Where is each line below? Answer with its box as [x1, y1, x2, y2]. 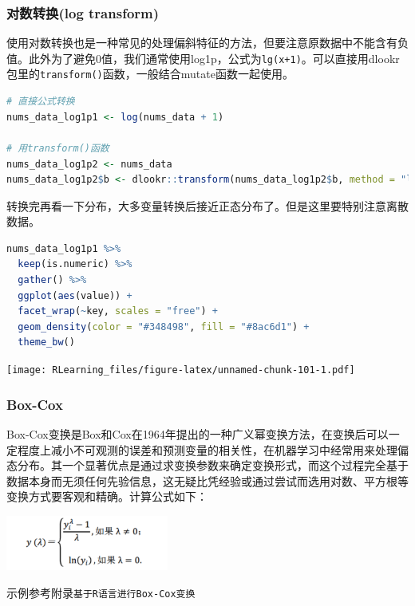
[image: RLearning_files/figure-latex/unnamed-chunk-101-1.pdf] [6, 364, 355, 376]
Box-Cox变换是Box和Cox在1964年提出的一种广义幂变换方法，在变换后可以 [6, 425, 389, 442]
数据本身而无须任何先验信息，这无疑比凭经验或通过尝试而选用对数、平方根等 [6, 472, 409, 489]
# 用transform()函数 [6, 142, 109, 154]
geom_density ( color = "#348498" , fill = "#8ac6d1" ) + [18, 321, 310, 333]
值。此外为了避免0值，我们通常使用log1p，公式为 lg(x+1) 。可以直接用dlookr [6, 49, 400, 66]
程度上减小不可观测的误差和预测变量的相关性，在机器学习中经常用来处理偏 [17, 441, 409, 458]
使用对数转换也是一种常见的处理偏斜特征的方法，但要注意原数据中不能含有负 [6, 34, 409, 51]
